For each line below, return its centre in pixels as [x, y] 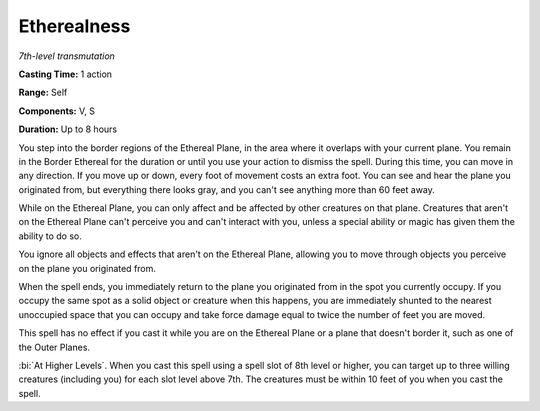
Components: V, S [56, 111]
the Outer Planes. [54, 347]
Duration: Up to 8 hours [68, 129]
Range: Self [43, 92]
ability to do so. [50, 236]
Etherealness [74, 26]
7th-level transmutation [66, 56]
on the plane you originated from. [87, 268]
